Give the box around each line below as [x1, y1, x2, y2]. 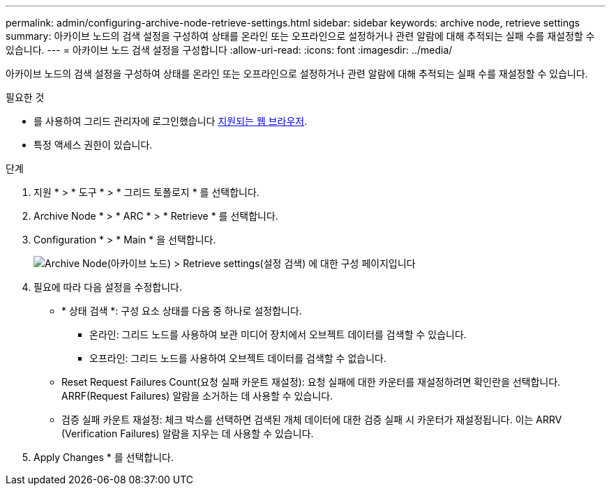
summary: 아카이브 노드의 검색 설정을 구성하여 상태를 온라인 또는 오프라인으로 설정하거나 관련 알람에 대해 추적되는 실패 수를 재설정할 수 [6, 30, 595, 42]
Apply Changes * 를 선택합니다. [33, 451, 174, 463]
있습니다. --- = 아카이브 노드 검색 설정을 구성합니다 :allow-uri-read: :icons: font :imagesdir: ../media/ [6, 44, 453, 56]
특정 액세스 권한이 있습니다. [33, 139, 153, 151]
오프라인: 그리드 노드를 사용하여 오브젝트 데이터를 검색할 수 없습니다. [89, 352, 386, 364]
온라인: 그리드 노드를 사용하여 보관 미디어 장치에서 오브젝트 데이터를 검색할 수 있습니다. [89, 328, 467, 340]
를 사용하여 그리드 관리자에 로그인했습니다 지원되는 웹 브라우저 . [33, 115, 308, 127]
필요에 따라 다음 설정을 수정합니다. [33, 281, 182, 293]
